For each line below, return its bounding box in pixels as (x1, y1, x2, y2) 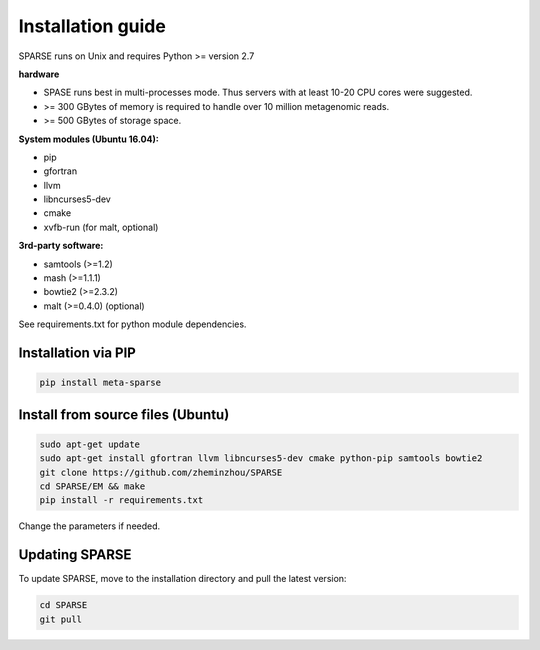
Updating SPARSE (18, 546, 132, 564)
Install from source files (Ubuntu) (18, 406, 230, 423)
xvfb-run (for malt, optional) (43, 221, 159, 233)
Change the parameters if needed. (18, 520, 161, 532)
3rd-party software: (18, 240, 104, 252)
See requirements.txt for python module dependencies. (18, 318, 247, 330)
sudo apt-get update (39, 438, 140, 450)
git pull (39, 613, 83, 625)
